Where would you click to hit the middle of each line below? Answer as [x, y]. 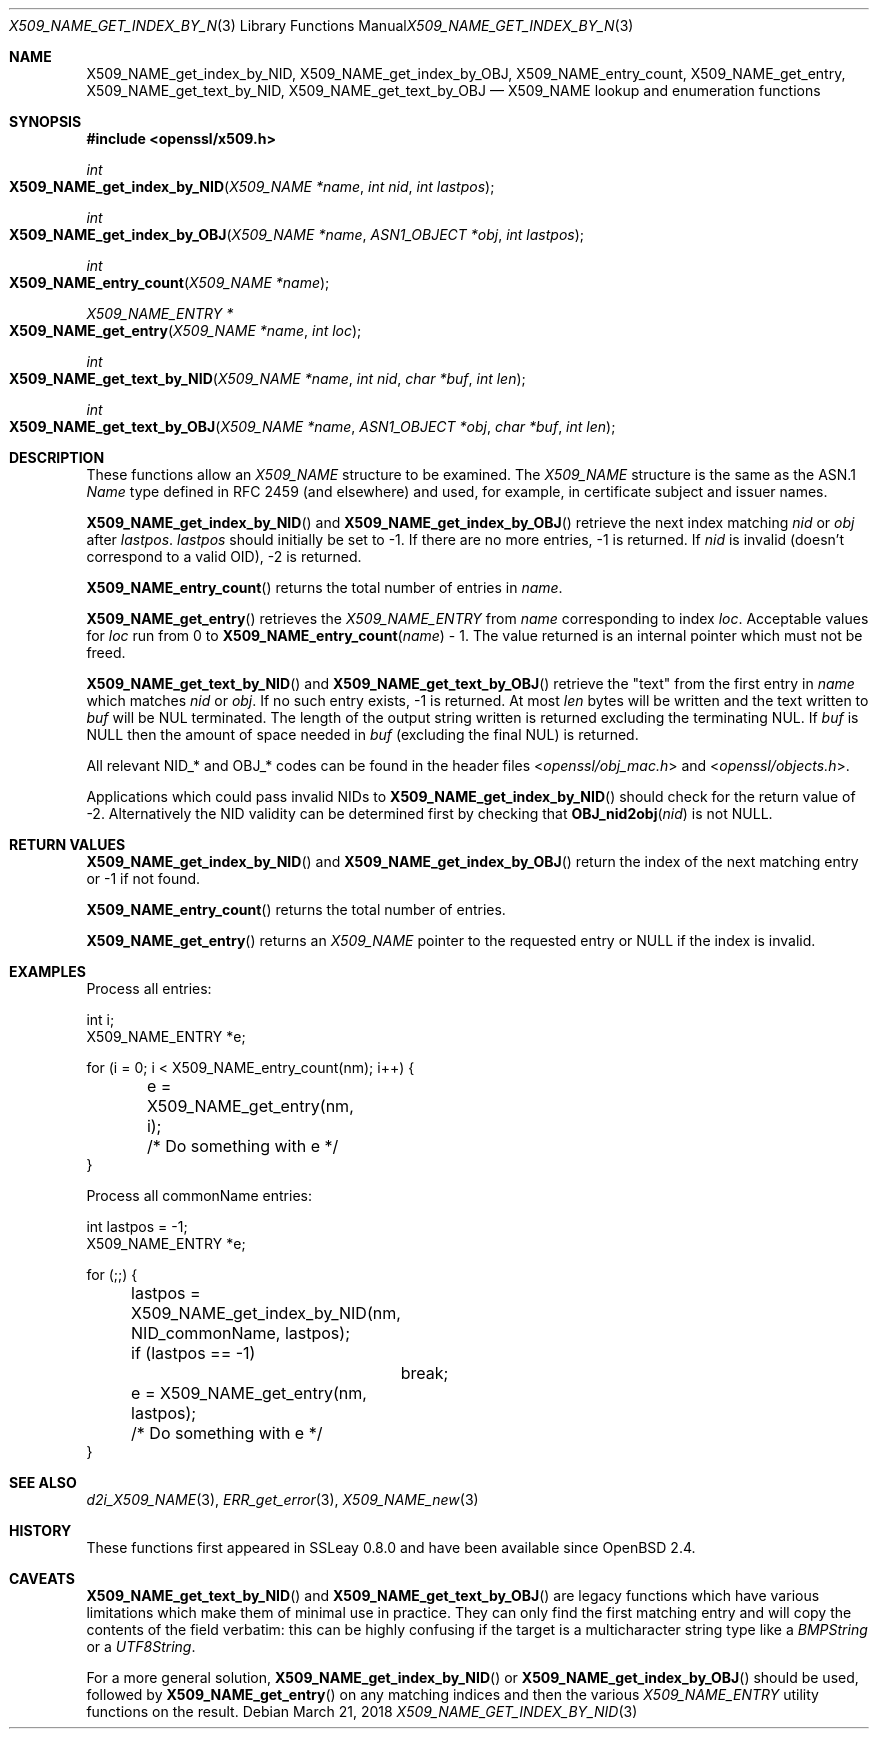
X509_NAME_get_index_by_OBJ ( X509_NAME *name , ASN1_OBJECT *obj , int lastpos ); [297, 234]
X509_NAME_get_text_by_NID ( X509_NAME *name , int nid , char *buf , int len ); [267, 378]
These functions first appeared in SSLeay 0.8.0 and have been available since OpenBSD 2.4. [391, 1547]
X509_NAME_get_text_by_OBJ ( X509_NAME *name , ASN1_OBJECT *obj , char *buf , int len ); [312, 426]
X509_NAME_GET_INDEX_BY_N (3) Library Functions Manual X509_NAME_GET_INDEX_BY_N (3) [321, 25]
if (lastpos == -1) [193, 1353]
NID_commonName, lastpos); [240, 1333]
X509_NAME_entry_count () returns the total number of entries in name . [324, 587]
